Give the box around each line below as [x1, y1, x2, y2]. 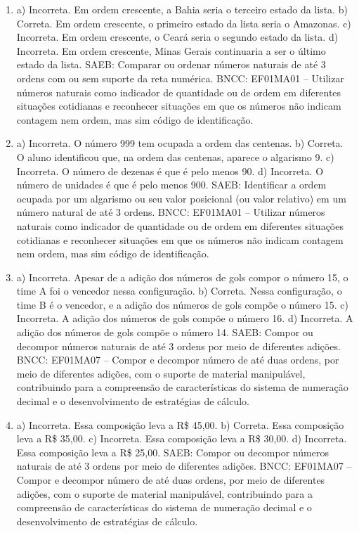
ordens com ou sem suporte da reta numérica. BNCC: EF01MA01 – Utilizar [16, 70, 344, 85]
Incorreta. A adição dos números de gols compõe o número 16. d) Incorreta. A [16, 311, 353, 326]
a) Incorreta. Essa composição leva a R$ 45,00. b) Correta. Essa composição [16, 417, 344, 432]
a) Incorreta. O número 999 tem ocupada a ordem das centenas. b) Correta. [16, 136, 344, 150]
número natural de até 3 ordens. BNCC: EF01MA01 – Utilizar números [16, 205, 325, 219]
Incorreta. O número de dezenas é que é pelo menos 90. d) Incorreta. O [16, 163, 324, 178]
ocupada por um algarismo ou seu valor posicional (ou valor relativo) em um [16, 191, 346, 205]
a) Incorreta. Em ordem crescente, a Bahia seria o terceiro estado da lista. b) [16, 2, 348, 16]
